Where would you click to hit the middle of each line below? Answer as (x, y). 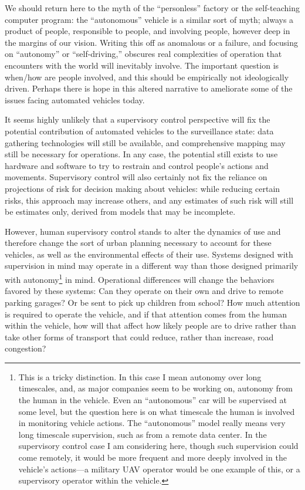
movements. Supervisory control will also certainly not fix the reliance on (136, 177)
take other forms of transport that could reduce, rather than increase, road (139, 337)
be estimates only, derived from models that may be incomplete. (120, 212)
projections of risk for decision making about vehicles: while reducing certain (143, 188)
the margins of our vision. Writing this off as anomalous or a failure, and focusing (152, 42)
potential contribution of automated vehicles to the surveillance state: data (139, 131)
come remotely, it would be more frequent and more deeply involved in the (152, 457)
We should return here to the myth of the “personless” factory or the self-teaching (152, 8)
